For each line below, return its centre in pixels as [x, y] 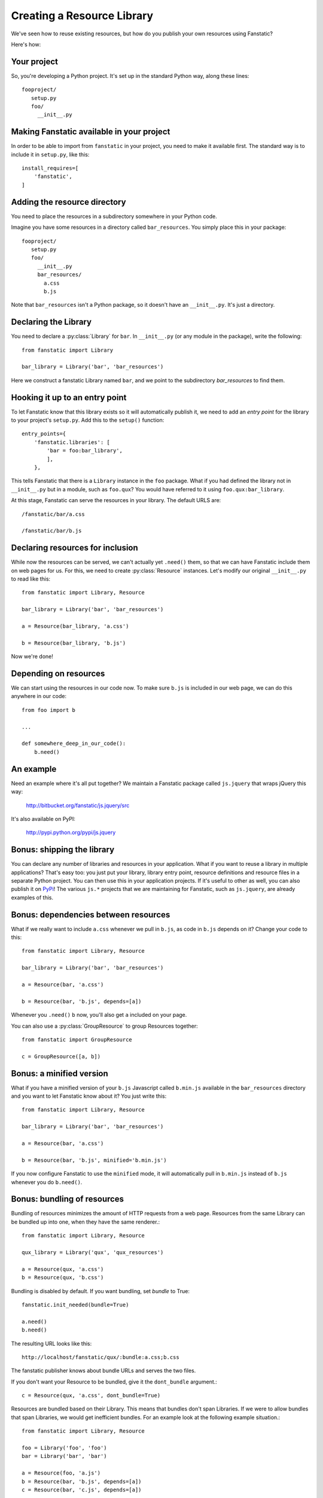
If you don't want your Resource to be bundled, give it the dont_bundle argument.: [114, 1382]
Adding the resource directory [68, 202]
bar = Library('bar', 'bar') [64, 1456]
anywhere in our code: [39, 696]
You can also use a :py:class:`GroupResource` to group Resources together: [105, 1026]
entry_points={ [44, 434]
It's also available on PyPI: [43, 819]
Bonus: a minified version [60, 1073]
